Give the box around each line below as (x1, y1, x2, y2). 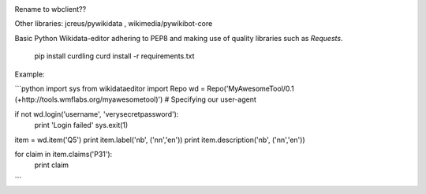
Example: (14, 69, 45, 79)
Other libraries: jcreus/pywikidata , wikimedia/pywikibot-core (14, 19, 213, 28)
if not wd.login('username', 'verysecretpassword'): (14, 109, 179, 118)
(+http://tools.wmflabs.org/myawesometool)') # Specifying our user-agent (14, 95, 256, 104)
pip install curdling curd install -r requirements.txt (34, 51, 195, 61)
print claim (34, 160, 69, 170)
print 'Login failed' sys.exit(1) (34, 121, 129, 130)
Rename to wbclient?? (14, 5, 87, 13)
